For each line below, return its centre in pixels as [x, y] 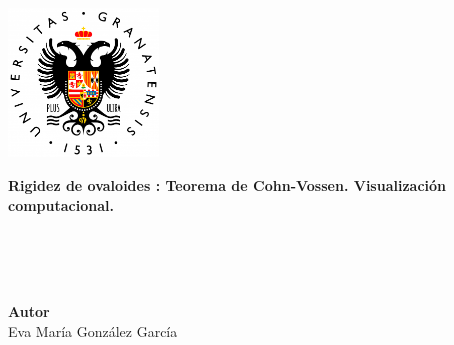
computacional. [61, 204]
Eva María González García [93, 330]
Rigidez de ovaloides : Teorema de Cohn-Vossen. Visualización [227, 185]
